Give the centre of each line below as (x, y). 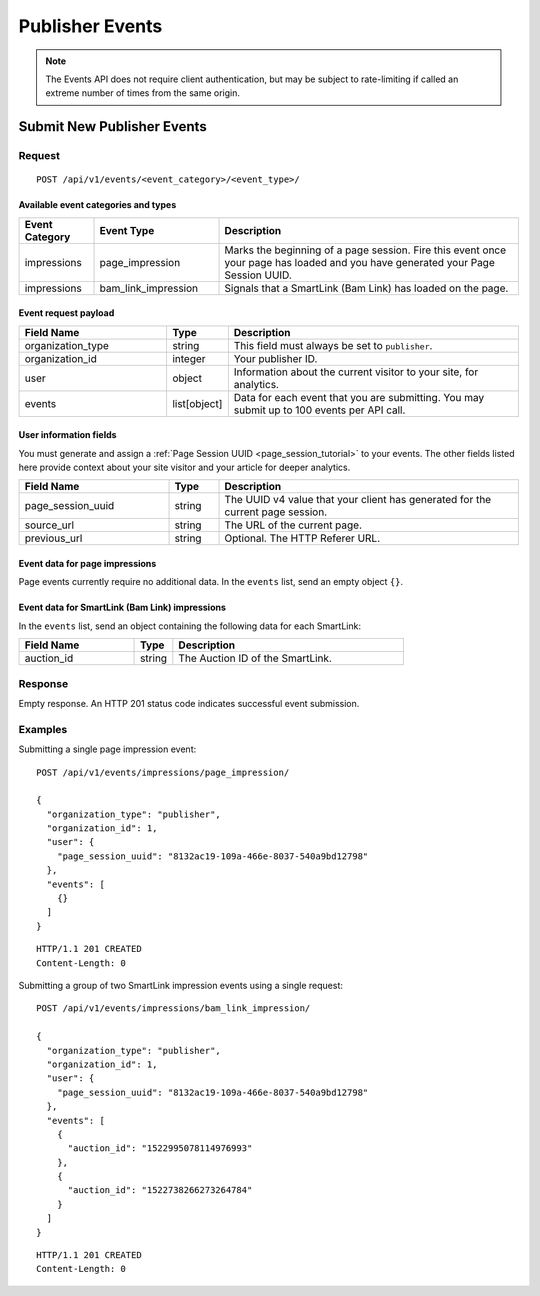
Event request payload (66, 313)
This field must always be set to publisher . (333, 345)
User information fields (67, 435)
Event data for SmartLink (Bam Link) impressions (122, 607)
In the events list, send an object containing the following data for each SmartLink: (190, 626)
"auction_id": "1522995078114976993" (160, 1148)
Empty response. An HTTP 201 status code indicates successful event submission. (189, 703)
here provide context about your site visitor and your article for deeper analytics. (184, 467)
